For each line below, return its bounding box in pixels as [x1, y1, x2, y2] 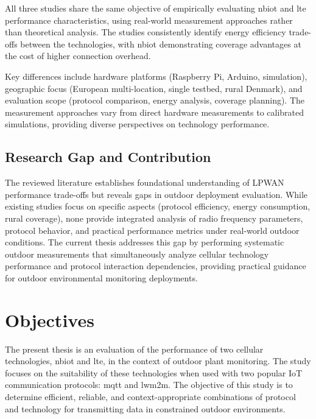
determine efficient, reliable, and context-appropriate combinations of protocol [5, 390, 296, 403]
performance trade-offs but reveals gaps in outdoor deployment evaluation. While [5, 188, 308, 200]
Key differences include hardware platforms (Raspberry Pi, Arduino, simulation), [5, 69, 307, 82]
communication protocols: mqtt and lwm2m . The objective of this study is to [5, 378, 293, 391]
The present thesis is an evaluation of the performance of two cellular [5, 342, 264, 355]
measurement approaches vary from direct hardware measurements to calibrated [5, 105, 304, 118]
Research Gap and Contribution [5, 147, 211, 166]
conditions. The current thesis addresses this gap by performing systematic [5, 236, 284, 248]
